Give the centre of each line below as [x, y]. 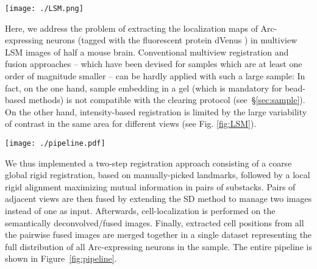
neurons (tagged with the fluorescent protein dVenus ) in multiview [172, 40]
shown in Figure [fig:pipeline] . [61, 258]
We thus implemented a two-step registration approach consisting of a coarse [148, 163]
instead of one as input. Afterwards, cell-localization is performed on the [140, 211]
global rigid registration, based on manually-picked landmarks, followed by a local [158, 175]
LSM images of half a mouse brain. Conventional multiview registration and [147, 52]
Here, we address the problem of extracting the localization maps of [131, 28]
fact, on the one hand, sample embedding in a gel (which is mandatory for [144, 88]
